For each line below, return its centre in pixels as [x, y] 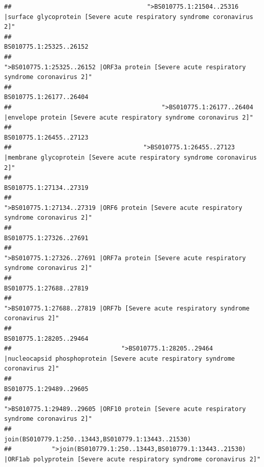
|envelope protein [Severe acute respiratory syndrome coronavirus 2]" [129, 117]
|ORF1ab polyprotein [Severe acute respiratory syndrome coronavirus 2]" [133, 459]
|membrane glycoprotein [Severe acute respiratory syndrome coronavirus [130, 157]
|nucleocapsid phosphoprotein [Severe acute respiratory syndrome [120, 358]
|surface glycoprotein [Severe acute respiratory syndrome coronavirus [129, 17]
